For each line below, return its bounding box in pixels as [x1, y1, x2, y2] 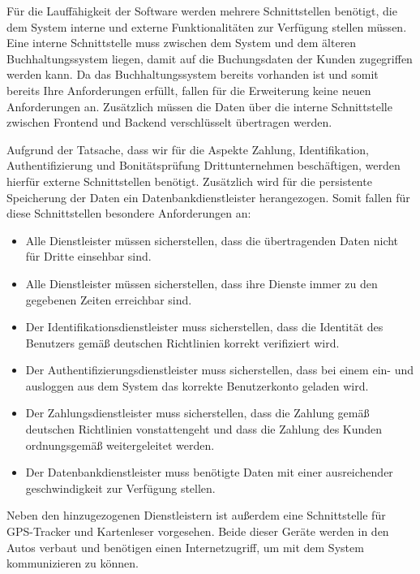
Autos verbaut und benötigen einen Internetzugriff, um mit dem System [6, 538, 364, 555]
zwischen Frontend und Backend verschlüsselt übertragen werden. [6, 114, 332, 131]
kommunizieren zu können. [6, 555, 139, 572]
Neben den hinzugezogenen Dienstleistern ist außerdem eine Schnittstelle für [6, 507, 386, 524]
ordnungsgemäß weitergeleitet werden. [25, 436, 215, 453]
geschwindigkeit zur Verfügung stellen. [25, 479, 216, 496]
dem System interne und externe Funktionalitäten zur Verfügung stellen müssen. [6, 18, 407, 35]
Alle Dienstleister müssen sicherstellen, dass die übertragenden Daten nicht [25, 231, 399, 248]
